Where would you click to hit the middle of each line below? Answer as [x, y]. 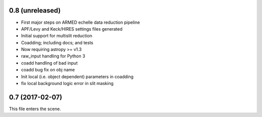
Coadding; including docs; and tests [57, 42]
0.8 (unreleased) [35, 10]
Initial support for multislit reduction [57, 36]
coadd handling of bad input [49, 63]
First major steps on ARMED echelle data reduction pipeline [81, 22]
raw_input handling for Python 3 [53, 56]
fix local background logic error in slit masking [67, 84]
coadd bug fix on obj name [48, 70]
